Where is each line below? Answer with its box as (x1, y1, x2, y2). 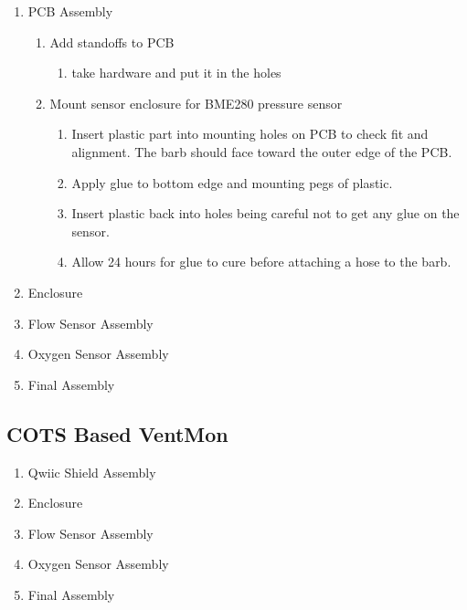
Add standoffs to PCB (49, 32, 175, 51)
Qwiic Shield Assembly (27, 462, 156, 481)
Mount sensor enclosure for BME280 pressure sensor (49, 93, 343, 112)
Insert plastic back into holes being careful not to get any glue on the (71, 204, 460, 223)
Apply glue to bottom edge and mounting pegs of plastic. (71, 173, 393, 192)
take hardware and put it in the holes (71, 63, 281, 82)
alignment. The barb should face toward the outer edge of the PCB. (71, 142, 452, 161)
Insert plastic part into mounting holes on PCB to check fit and (71, 124, 429, 143)
